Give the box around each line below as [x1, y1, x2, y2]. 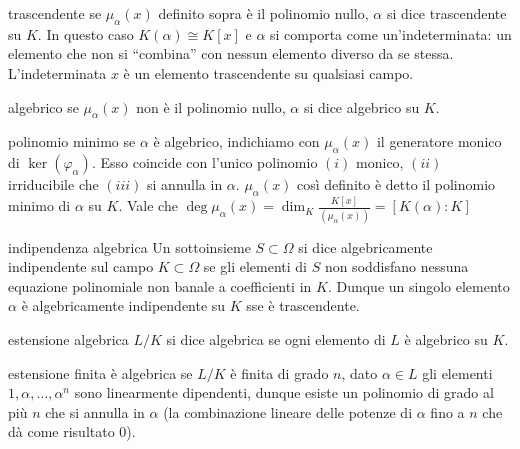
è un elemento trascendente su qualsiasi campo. [123, 62, 414, 83]
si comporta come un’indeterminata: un [270, 23, 512, 44]
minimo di [8, 195, 71, 216]
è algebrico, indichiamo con [153, 131, 320, 152]
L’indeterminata [8, 62, 107, 83]
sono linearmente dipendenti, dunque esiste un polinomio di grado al [74, 382, 494, 403]
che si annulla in [45, 401, 145, 422]
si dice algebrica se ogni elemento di [166, 328, 386, 349]
